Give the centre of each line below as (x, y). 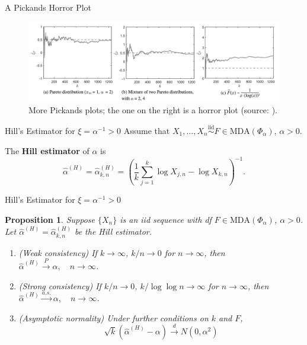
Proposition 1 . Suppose (50, 219)
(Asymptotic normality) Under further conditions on (113, 317)
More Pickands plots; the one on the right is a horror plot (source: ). (153, 110)
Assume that (147, 130)
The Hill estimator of (47, 150)
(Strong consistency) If (60, 285)
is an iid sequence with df (166, 219)
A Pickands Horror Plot (48, 7)
